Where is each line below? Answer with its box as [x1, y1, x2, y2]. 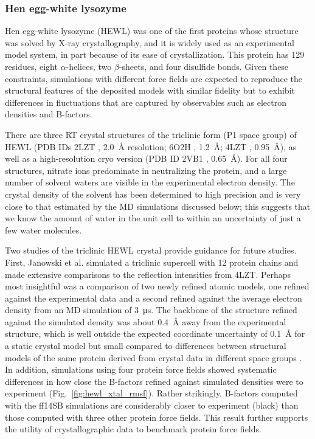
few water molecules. [5, 223, 82, 236]
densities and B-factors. [5, 108, 92, 120]
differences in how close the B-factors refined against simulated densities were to [5, 375, 303, 387]
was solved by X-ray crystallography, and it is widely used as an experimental [5, 36, 294, 49]
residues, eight [5, 60, 58, 72]
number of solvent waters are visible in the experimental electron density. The [5, 176, 295, 188]
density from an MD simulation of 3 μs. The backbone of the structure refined [5, 303, 297, 316]
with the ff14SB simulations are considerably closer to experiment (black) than [5, 399, 299, 412]
